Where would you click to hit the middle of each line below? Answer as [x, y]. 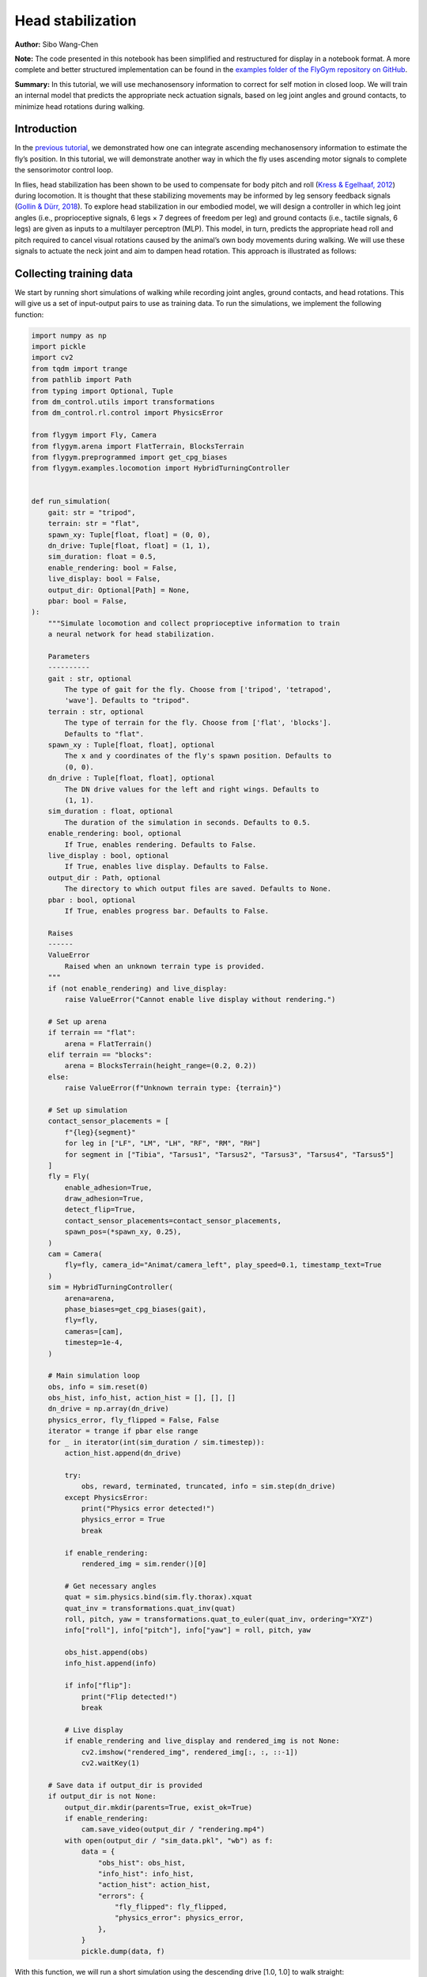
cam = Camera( [75, 1254]
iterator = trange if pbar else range [123, 1431]
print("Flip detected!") [129, 1697]
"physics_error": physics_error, [179, 1918]
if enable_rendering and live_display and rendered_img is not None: [202, 1741]
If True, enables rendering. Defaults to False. [161, 845]
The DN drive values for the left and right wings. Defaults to [192, 789]
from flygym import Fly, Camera [94, 435]
